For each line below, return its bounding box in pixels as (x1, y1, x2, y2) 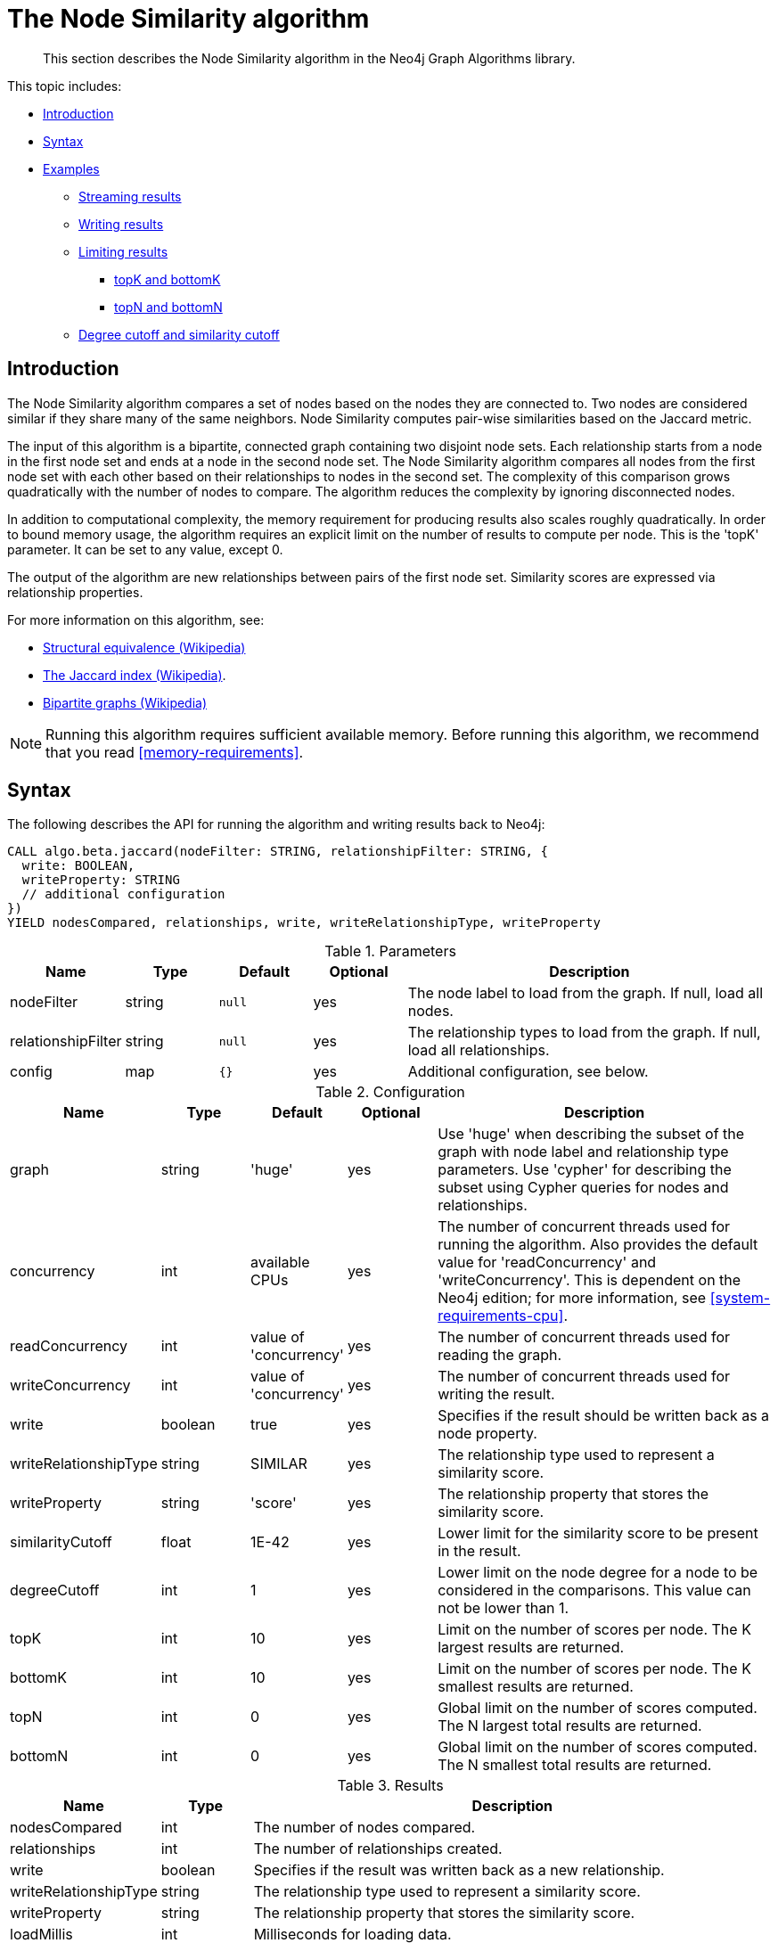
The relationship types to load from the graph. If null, (407, 1023, 761, 1042)
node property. (438, 1424, 537, 1443)
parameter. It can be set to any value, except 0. (7, 541, 283, 557)
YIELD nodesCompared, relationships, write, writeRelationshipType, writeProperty (7, 915, 601, 931)
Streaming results (78, 188, 182, 204)
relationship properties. (7, 584, 143, 600)
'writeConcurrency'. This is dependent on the (438, 1271, 741, 1290)
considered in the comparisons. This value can (438, 1581, 751, 1600)
